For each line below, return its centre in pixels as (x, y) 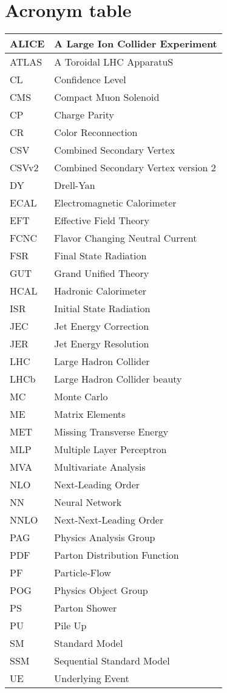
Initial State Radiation (102, 309)
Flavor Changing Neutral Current (126, 238)
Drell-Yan (75, 185)
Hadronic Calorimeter (100, 291)
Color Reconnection (96, 132)
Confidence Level (90, 80)
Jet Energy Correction (102, 326)
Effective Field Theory (102, 220)
